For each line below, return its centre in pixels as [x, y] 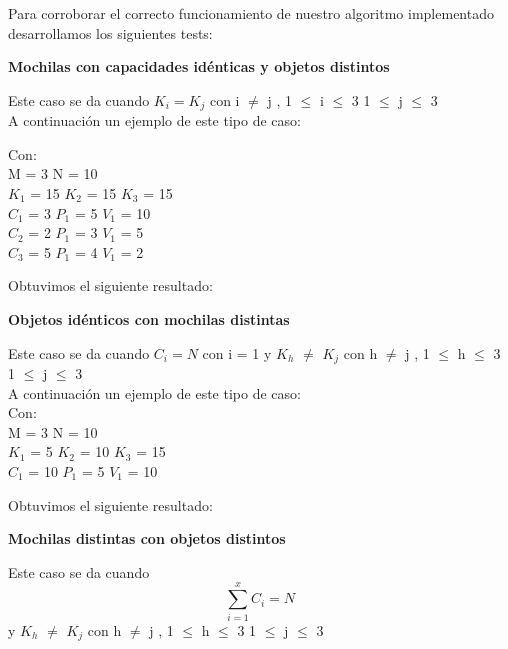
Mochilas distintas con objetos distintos [147, 538]
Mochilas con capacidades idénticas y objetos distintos [199, 66]
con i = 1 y [237, 352]
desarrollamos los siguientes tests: [110, 32]
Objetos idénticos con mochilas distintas [149, 318]
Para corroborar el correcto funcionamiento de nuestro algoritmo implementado [251, 13]
